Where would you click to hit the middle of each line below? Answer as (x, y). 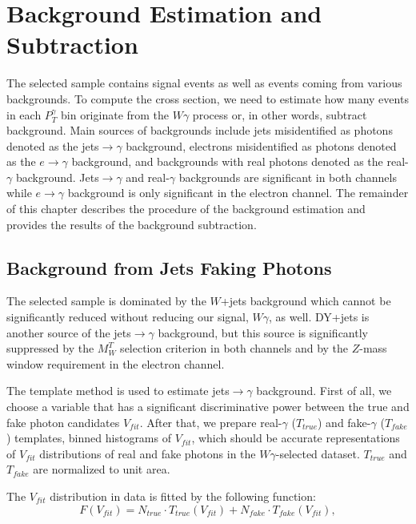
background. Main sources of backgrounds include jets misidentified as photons (200, 130)
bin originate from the (115, 114)
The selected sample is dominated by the (106, 301)
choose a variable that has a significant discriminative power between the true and (208, 407)
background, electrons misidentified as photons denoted (261, 145)
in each (24, 114)
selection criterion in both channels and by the (234, 348)
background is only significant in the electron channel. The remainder (238, 193)
